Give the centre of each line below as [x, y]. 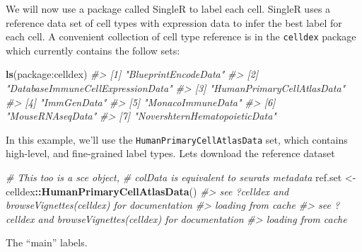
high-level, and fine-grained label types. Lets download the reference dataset [170, 153]
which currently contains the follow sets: [93, 50]
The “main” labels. [47, 242]
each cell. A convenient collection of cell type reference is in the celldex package [181, 36]
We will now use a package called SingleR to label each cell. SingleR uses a [168, 8]
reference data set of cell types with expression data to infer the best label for [174, 22]
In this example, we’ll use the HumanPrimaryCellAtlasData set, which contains [177, 139]
